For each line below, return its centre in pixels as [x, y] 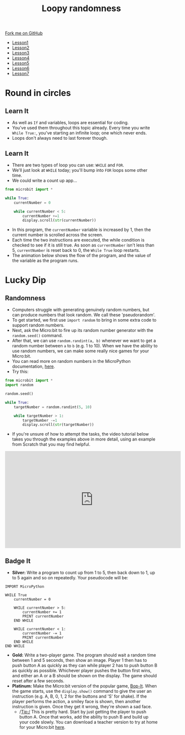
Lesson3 [21, 53]
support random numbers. [38, 325]
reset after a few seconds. [38, 681]
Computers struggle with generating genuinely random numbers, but [81, 310]
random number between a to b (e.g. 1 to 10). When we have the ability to [85, 346]
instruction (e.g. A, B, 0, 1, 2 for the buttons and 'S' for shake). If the [79, 696]
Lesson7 [21, 74]
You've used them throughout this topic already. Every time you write [81, 128]
